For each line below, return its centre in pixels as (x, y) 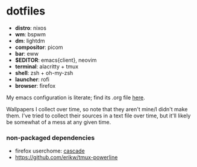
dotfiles (26, 11)
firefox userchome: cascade (50, 151)
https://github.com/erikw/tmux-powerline (66, 157)
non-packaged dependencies (51, 137)
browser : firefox (35, 85)
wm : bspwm (30, 34)
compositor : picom (39, 47)
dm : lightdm (30, 41)
